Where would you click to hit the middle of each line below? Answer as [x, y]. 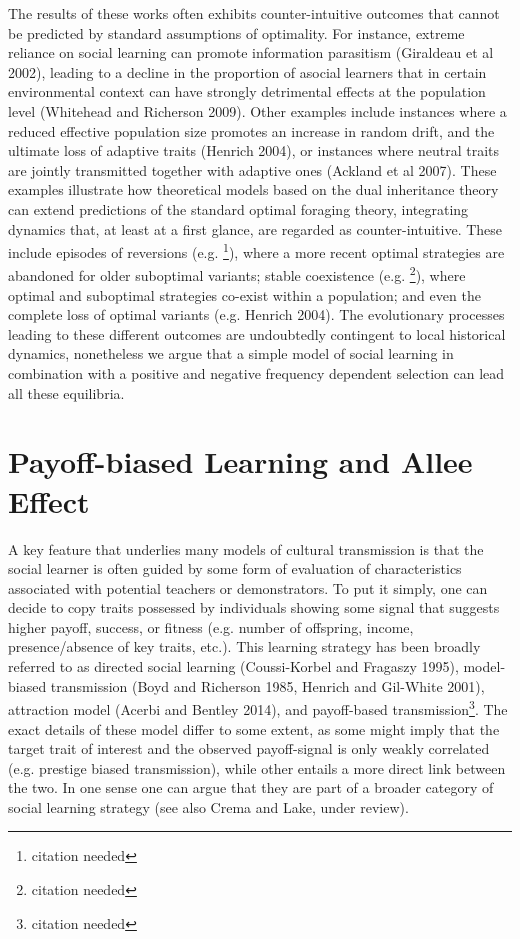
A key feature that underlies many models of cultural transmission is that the [246, 548]
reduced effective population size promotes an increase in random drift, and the [251, 130]
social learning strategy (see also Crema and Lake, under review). [208, 806]
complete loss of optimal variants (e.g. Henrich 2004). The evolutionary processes [256, 314]
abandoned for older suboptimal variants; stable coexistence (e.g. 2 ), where [237, 274]
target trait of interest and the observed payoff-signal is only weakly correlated [249, 748]
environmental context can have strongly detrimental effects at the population [247, 91]
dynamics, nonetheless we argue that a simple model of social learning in [231, 353]
